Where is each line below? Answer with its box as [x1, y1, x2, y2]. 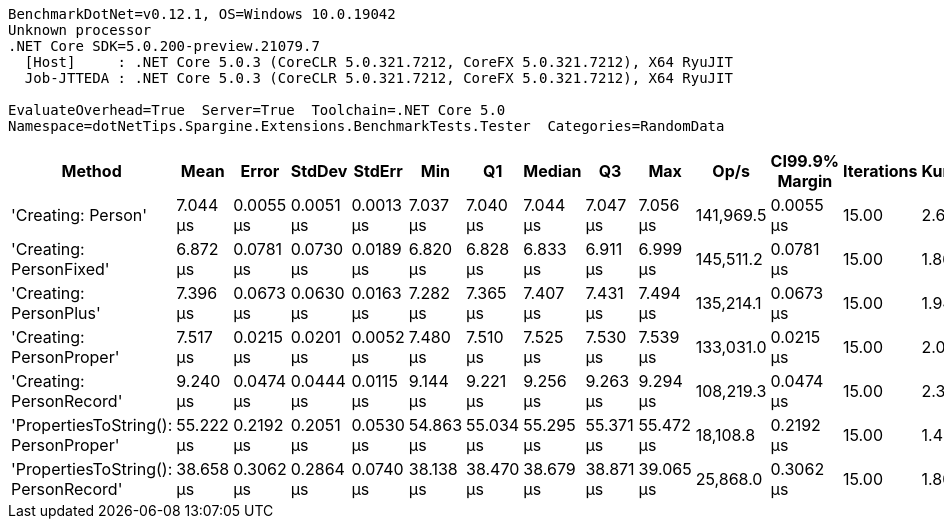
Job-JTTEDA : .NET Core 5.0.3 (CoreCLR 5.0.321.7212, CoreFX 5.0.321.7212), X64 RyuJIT [24, 70, 733, 86]
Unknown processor [8, 22, 152, 38]
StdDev [290, 161, 348, 181]
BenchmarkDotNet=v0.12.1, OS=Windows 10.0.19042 [8, 6, 396, 22]
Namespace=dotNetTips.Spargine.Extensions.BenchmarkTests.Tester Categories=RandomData [8, 118, 725, 134]
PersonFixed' [11, 259, 110, 279]
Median [523, 161, 582, 181]
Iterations [843, 161, 918, 181]
